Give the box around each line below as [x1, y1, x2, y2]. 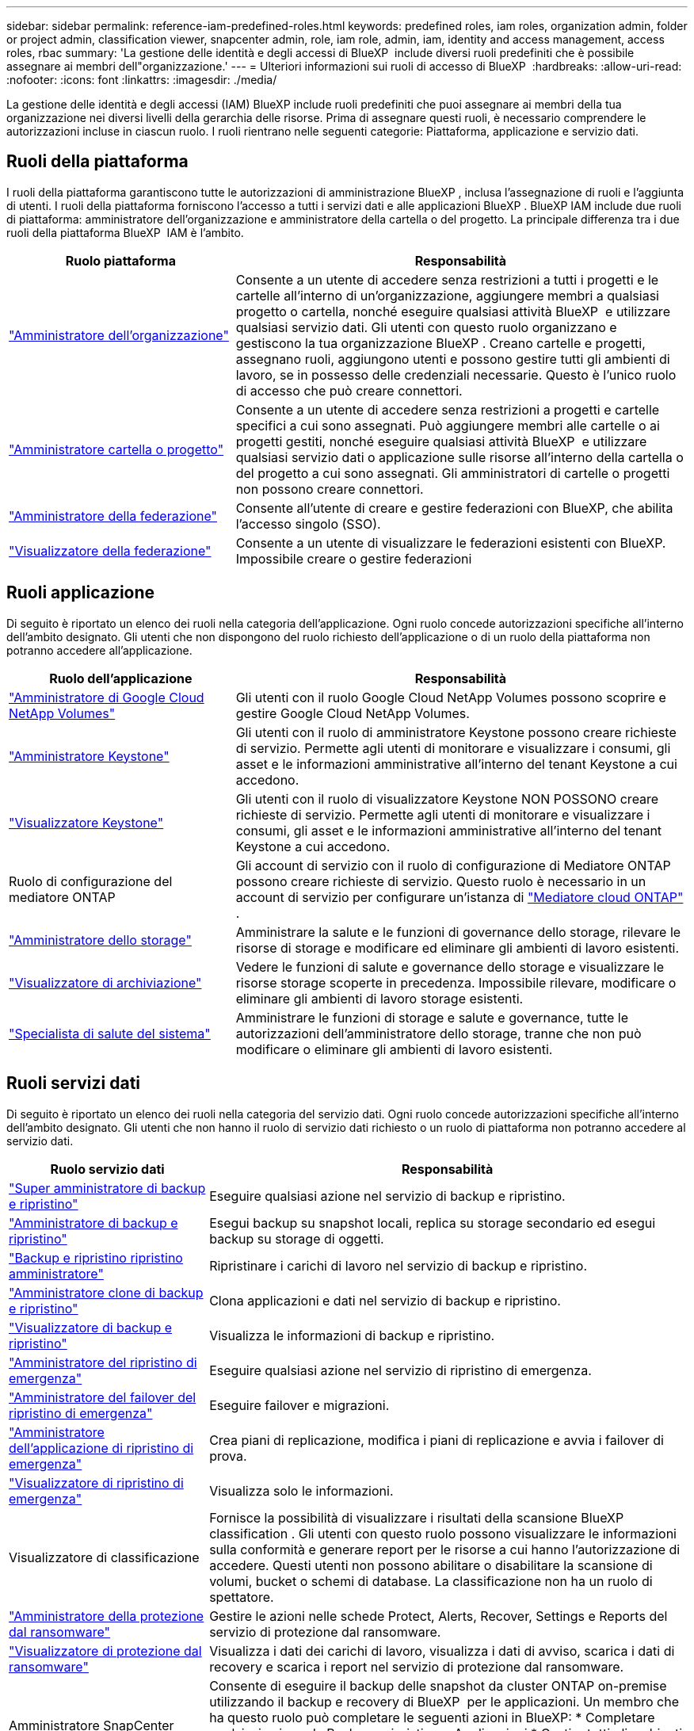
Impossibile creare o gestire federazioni [235, 550, 472, 567]
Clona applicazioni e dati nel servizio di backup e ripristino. [209, 1292, 561, 1309]
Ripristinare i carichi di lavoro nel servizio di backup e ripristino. [209, 1257, 587, 1274]
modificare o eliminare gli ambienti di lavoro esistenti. [235, 1041, 553, 1057]
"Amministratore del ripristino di [9, 1354, 197, 1370]
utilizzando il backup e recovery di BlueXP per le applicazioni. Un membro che [209, 1693, 679, 1710]
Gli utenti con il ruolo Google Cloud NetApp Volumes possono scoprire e [235, 689, 666, 705]
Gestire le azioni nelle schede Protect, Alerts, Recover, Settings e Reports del [209, 1607, 668, 1624]
